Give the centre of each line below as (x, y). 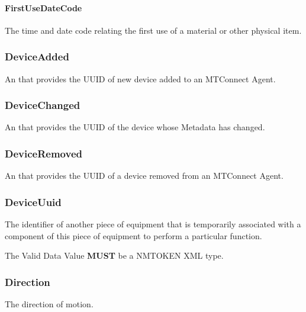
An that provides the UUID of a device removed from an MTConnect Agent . (144, 176)
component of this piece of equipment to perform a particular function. (133, 235)
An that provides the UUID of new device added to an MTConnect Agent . (140, 78)
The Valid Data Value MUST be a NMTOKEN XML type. (114, 255)
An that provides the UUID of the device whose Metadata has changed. (135, 127)
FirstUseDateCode (44, 7)
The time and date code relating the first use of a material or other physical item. (153, 30)
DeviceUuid (33, 202)
